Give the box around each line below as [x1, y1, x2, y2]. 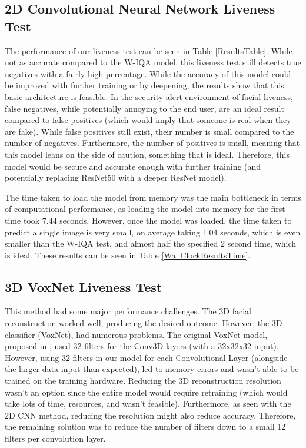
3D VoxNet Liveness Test [5, 277, 162, 296]
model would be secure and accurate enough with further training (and [5, 160, 261, 172]
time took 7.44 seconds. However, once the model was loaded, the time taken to [5, 214, 292, 226]
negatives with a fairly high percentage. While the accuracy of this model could [5, 67, 291, 79]
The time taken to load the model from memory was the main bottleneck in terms [5, 191, 301, 203]
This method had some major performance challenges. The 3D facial [5, 305, 251, 317]
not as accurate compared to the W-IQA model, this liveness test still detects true [5, 56, 301, 68]
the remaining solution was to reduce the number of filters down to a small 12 [5, 420, 286, 433]
